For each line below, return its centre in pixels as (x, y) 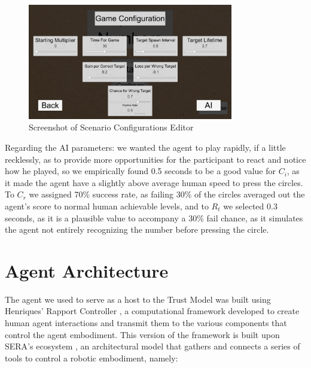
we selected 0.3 (250, 206)
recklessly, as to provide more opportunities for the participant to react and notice (155, 159)
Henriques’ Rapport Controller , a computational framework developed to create (152, 311)
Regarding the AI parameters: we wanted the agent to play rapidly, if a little (145, 147)
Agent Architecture (87, 270)
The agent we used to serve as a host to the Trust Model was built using (138, 299)
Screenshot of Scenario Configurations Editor (111, 127)
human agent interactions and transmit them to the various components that (146, 323)
